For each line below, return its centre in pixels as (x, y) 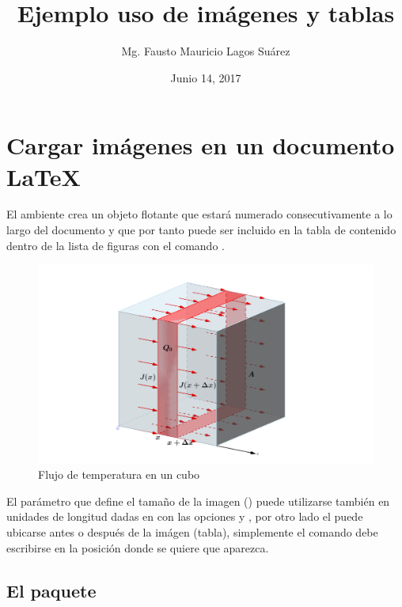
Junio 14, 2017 (206, 77)
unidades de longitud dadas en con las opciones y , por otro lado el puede (185, 516)
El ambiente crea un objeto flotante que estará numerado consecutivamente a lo (199, 214)
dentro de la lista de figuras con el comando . (116, 245)
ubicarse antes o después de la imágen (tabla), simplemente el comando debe (192, 531)
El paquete (51, 590)
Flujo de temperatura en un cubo (119, 474)
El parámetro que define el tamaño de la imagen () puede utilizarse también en (198, 501)
